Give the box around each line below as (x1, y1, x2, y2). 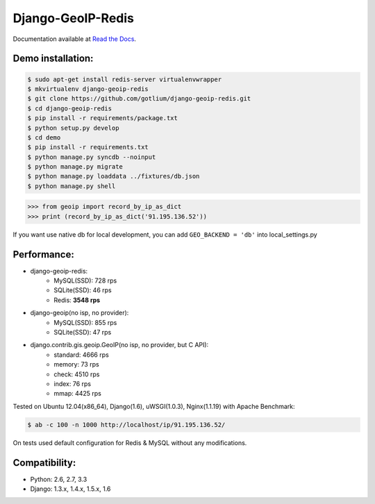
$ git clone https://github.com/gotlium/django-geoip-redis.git (27, 94, 251, 103)
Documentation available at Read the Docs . (12, 35, 137, 43)
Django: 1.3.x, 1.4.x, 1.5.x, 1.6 (30, 485, 111, 493)
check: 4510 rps (53, 370, 100, 378)
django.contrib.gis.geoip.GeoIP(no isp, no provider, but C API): (30, 341, 209, 349)
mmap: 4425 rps (53, 389, 102, 398)
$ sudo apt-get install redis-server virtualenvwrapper (27, 75, 222, 83)
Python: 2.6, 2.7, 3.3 (30, 475, 87, 483)
